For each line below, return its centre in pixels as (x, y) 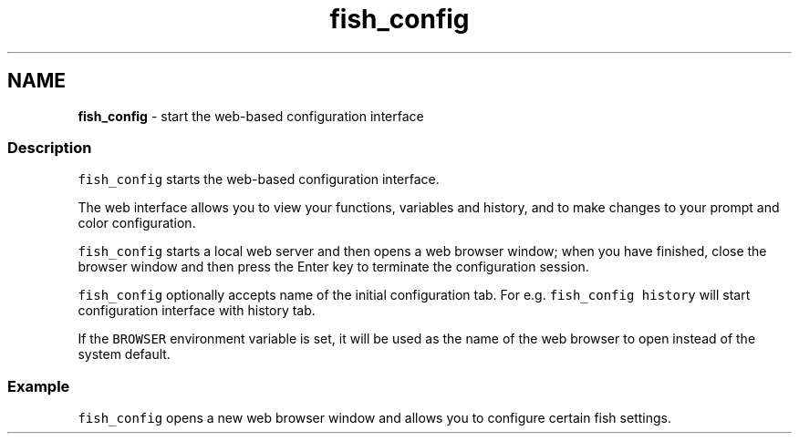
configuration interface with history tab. (197, 311)
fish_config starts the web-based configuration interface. (259, 179)
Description (50, 147)
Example (39, 386)
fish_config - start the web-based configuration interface (251, 116)
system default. (124, 354)
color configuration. (137, 223)
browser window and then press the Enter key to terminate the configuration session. (333, 267)
